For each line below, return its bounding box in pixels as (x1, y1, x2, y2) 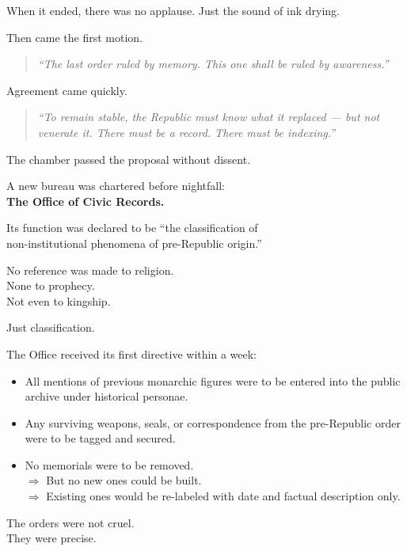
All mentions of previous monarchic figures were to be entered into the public (25, 372, 401, 389)
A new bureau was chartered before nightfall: (6, 177, 225, 194)
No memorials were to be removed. (25, 456, 194, 473)
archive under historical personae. (25, 388, 188, 405)
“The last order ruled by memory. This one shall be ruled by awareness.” (37, 55, 389, 72)
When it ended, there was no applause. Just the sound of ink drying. (6, 2, 340, 18)
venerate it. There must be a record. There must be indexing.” (37, 123, 336, 140)
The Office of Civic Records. (6, 192, 165, 209)
